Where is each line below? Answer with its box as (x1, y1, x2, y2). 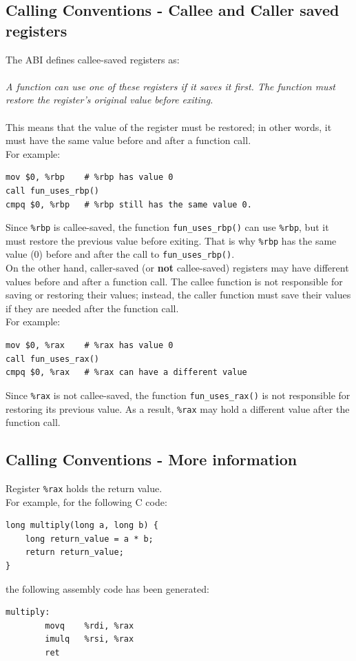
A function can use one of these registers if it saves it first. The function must (6, 79, 336, 93)
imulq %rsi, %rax (45, 634, 134, 644)
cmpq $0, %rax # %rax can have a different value (6, 367, 247, 378)
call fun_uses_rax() (6, 354, 100, 364)
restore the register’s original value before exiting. (6, 92, 213, 107)
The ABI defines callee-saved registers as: (6, 52, 180, 66)
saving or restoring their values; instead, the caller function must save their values (6, 287, 351, 302)
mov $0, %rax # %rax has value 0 (6, 340, 174, 351)
